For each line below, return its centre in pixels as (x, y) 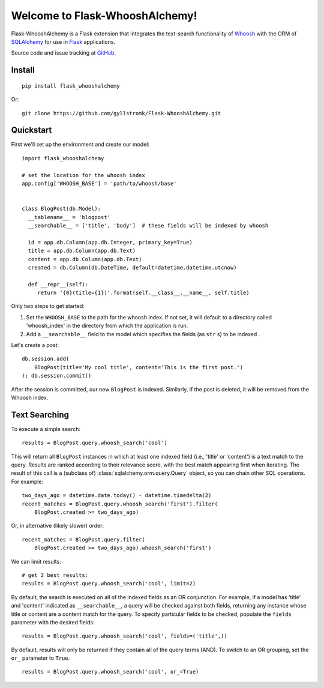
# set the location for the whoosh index (83, 175)
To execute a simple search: (46, 429)
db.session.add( (46, 359)
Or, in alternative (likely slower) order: (58, 526)
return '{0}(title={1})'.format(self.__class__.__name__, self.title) (143, 293)
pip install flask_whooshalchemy (71, 86)
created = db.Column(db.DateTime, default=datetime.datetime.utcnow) (132, 267)
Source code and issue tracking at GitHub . (64, 53)
